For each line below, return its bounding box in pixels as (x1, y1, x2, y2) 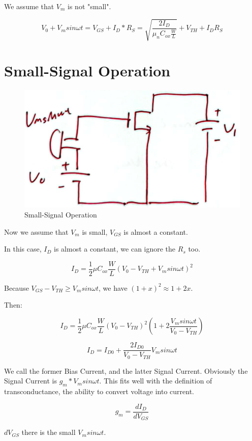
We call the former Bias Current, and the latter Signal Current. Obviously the (4, 365, 248, 376)
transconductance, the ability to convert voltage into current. (4, 385, 194, 396)
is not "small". (68, 1, 111, 11)
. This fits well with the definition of (99, 375, 212, 386)
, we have (99, 282, 128, 293)
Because (4, 282, 29, 293)
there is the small (21, 427, 76, 437)
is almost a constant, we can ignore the (54, 243, 176, 254)
